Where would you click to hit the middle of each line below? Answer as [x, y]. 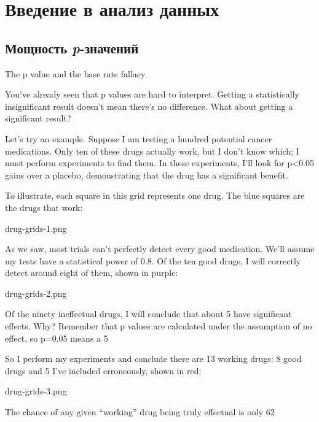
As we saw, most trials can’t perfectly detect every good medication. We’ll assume [160, 249]
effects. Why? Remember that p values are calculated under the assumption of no [159, 326]
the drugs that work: [44, 207]
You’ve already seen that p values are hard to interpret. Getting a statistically [152, 94]
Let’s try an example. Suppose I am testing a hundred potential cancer [139, 138]
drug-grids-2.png [36, 293]
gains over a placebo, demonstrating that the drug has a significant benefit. [147, 175]
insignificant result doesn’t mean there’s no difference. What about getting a [149, 106]
